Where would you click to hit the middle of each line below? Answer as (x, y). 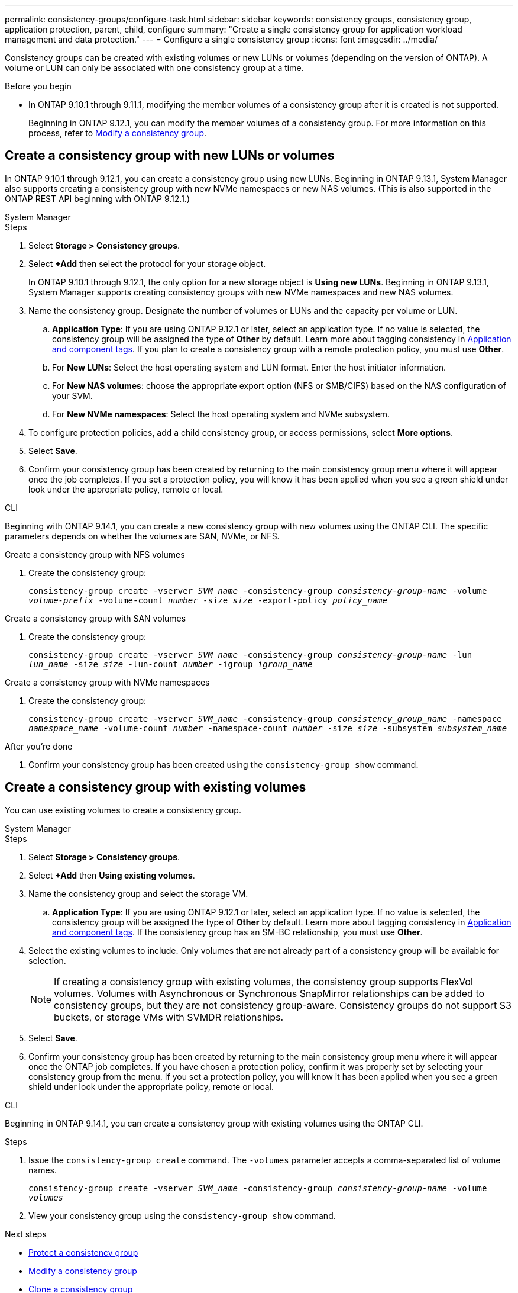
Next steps (26, 1234)
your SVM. (72, 395)
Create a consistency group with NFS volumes (95, 554)
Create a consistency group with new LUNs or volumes (170, 156)
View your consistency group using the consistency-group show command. (182, 1215)
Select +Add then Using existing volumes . (112, 875)
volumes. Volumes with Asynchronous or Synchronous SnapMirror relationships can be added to (269, 993)
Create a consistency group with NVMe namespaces (107, 682)
